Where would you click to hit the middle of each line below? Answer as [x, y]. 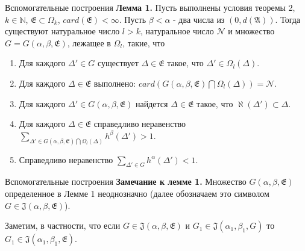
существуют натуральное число [62, 31]
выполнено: [115, 83]
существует [118, 63]
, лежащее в [89, 42]
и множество [251, 31]
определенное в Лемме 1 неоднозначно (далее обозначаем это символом [137, 193]
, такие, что [144, 42]
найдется [152, 103]
